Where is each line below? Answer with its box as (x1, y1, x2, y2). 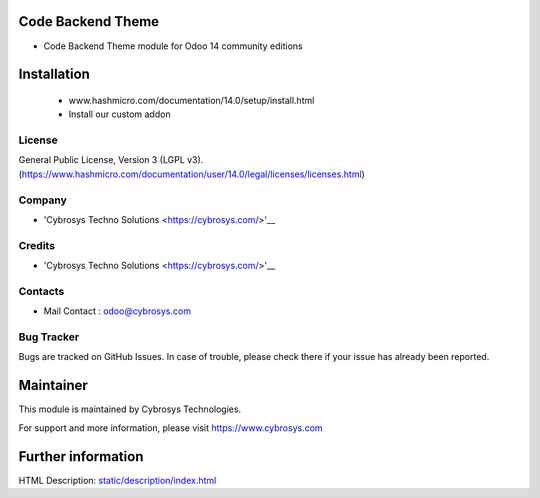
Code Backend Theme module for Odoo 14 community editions (43, 40, 304, 52)
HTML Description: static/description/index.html (18, 474, 217, 486)
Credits (18, 238, 55, 252)
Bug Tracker (18, 330, 80, 344)
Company (18, 193, 67, 207)
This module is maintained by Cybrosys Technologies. (18, 403, 242, 415)
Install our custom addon (68, 108, 171, 120)
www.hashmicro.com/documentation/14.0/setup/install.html (68, 94, 315, 106)
